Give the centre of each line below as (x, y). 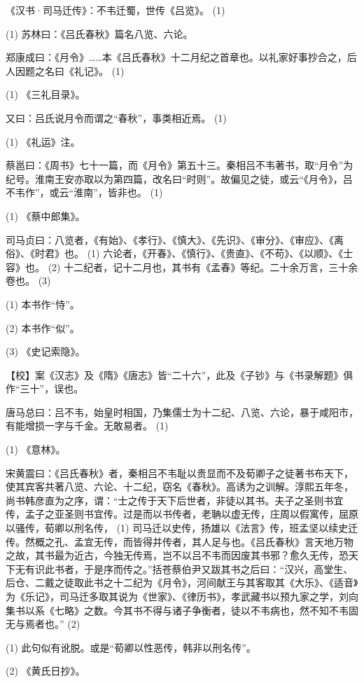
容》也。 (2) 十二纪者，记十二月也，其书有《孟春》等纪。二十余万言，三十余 (182, 267)
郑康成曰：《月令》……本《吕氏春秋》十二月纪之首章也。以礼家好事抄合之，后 (181, 57)
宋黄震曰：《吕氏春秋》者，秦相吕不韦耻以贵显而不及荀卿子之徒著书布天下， (180, 472)
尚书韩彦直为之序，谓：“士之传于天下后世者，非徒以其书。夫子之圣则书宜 (175, 500)
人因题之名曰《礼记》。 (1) (65, 70)
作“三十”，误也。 (45, 388)
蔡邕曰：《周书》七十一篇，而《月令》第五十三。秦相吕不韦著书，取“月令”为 (180, 165)
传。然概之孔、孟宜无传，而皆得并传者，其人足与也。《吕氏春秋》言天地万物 (180, 541)
